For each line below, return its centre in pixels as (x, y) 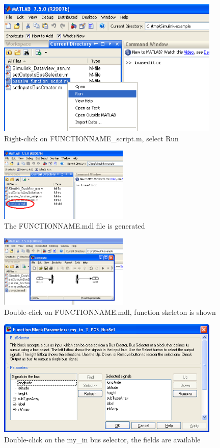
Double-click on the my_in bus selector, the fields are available (102, 440)
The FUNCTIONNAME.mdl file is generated (75, 226)
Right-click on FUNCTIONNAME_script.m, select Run (91, 138)
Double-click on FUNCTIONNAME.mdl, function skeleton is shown (110, 312)
